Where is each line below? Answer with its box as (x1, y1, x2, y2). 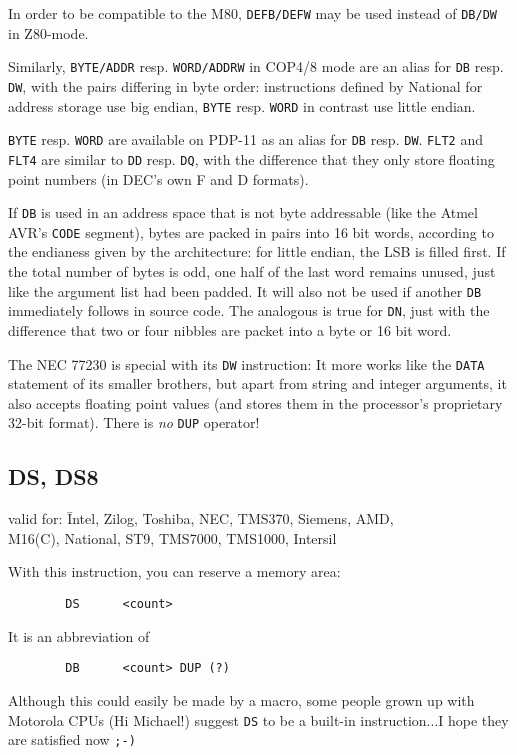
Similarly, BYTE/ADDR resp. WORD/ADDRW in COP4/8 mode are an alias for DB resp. (8, 56, 504, 77)
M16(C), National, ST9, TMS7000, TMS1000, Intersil (8, 527, 337, 548)
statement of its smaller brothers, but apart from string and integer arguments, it (8, 373, 507, 394)
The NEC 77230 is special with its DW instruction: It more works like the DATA (8, 353, 485, 374)
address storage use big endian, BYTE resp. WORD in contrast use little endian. (8, 95, 476, 116)
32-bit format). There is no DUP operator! (8, 412, 260, 433)
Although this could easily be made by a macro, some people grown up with (8, 689, 475, 710)
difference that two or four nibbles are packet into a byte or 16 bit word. (8, 319, 452, 340)
